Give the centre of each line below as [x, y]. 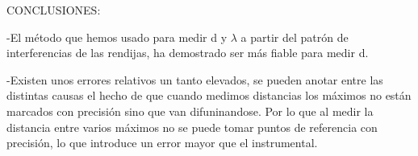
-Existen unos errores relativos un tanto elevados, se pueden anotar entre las [195, 79]
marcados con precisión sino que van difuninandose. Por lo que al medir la [190, 111]
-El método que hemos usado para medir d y [117, 37]
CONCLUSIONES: [54, 10]
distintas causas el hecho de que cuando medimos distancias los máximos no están [209, 95]
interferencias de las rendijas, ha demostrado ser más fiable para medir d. [188, 53]
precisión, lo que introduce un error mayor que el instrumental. [162, 143]
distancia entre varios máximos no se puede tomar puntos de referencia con [192, 127]
